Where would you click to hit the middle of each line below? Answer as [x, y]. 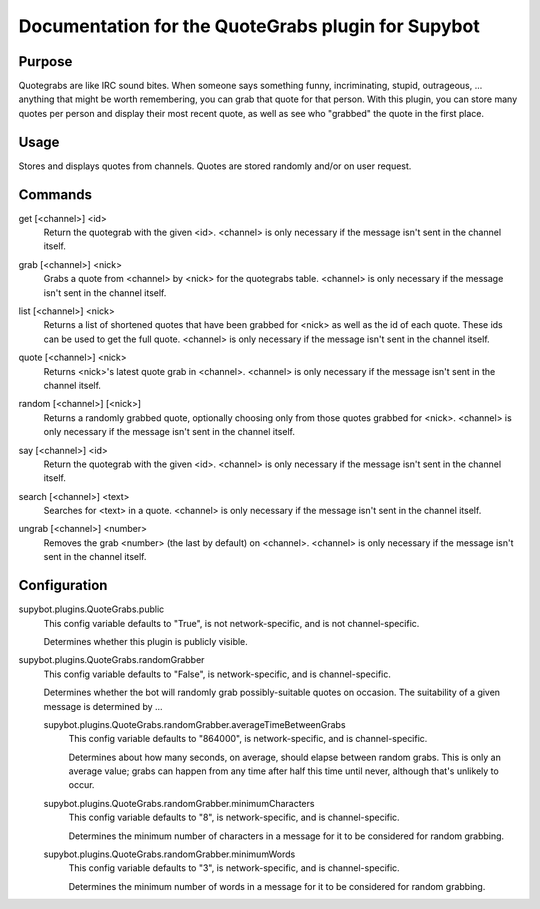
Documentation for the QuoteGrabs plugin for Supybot [249, 26]
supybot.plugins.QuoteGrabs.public [91, 609]
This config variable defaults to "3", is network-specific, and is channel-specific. [234, 868]
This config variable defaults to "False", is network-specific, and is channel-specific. [217, 674]
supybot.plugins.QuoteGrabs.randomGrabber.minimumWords [169, 854]
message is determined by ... [103, 706]
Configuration [63, 585]
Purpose [45, 61]
